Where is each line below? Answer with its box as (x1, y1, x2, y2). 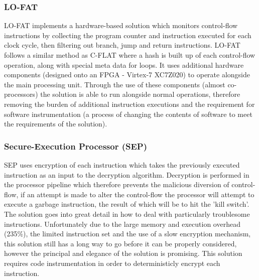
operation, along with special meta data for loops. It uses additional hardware (4, 59, 244, 70)
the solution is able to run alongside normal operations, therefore (40, 89, 240, 99)
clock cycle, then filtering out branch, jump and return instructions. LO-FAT (4, 40, 240, 50)
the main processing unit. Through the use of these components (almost (4, 79, 225, 89)
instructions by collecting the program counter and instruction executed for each (4, 30, 251, 40)
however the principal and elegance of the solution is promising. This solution (4, 248, 242, 258)
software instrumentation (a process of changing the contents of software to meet (4, 108, 252, 119)
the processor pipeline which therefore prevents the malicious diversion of (4, 179, 229, 190)
